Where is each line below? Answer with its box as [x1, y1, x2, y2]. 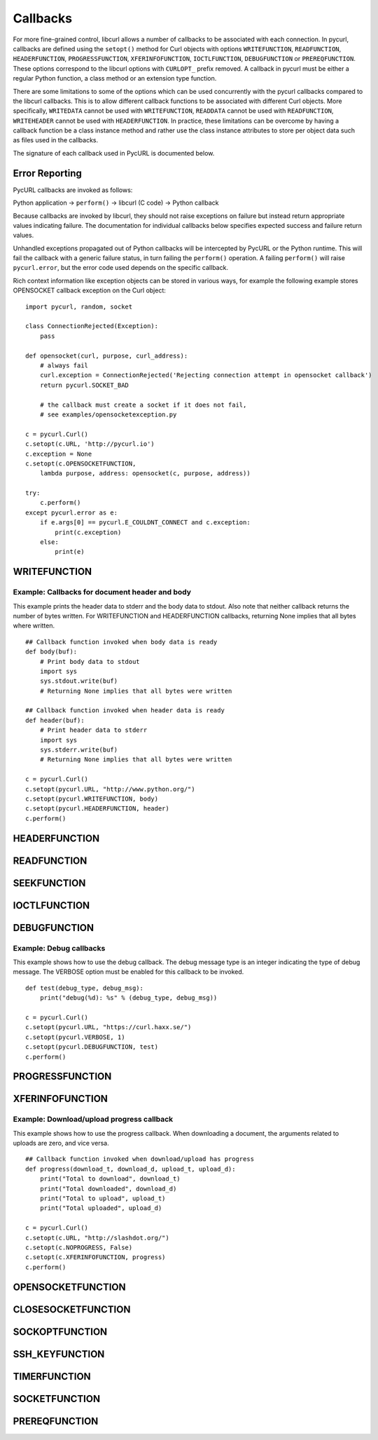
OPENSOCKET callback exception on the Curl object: [13, 286, 166, 294]
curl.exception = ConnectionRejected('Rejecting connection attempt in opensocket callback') [39, 372, 372, 379]
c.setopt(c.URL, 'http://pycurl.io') [25, 440, 155, 448]
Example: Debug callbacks [13, 943, 106, 953]
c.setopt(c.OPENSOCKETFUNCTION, [25, 459, 136, 468]
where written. [13, 621, 55, 630]
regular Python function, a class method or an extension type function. [13, 74, 217, 83]
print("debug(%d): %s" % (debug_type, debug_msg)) [39, 994, 218, 1002]
